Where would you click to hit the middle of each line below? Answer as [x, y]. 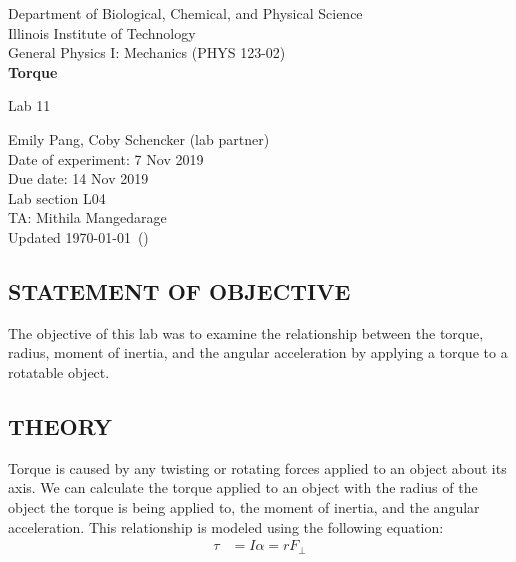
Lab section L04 [57, 197]
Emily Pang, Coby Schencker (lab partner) [139, 138]
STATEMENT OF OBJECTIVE [179, 290]
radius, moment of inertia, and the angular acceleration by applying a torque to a [258, 352]
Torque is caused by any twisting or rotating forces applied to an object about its [257, 467]
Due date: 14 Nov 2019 [78, 178]
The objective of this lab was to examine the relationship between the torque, [246, 332]
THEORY [60, 425]
